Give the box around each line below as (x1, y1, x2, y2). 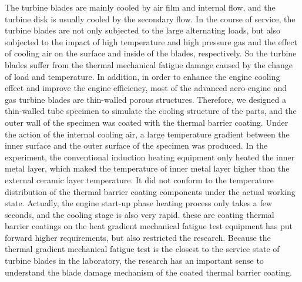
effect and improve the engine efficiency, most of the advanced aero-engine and (5, 82, 287, 94)
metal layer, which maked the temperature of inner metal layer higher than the (5, 162, 290, 174)
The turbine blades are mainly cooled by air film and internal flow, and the (5, 1, 276, 13)
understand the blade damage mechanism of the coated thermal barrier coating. (5, 266, 292, 278)
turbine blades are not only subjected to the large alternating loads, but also (5, 24, 281, 36)
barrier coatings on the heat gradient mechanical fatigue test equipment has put (5, 220, 293, 232)
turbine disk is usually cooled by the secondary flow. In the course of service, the (5, 12, 296, 25)
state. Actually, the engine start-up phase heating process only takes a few (5, 197, 273, 209)
